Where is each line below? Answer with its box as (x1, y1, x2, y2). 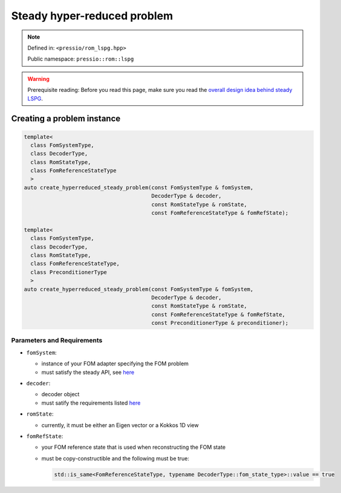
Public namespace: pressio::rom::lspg (27, 55, 134, 63)
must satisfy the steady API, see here (41, 368, 135, 376)
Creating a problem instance (11, 114, 121, 124)
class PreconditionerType (30, 269, 107, 275)
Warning (27, 75, 50, 82)
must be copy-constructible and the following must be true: (41, 454, 190, 462)
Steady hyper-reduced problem (11, 9, 174, 22)
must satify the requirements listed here (41, 399, 141, 406)
